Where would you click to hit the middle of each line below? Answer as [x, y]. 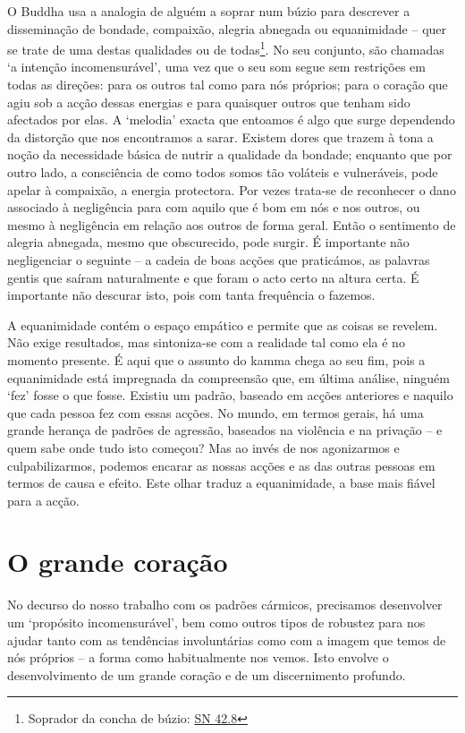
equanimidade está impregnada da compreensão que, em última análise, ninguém [228, 377]
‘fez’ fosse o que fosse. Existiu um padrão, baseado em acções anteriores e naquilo [230, 395]
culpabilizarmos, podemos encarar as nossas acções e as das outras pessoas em [221, 465]
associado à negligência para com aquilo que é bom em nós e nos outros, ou [214, 207]
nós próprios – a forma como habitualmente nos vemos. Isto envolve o [198, 657]
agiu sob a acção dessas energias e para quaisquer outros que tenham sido [209, 102]
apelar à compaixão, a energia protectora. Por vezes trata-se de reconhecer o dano [232, 189]
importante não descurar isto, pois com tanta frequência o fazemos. [191, 295]
